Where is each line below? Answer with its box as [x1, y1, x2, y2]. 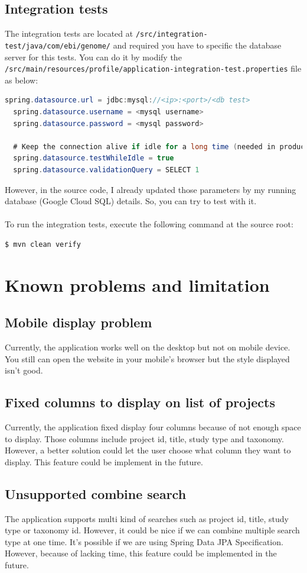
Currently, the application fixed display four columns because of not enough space [5, 421, 301, 433]
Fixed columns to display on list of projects [5, 393, 275, 411]
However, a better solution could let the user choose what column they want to [5, 444, 291, 456]
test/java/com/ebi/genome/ [5, 41, 110, 50]
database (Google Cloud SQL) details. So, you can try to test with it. [5, 195, 257, 207]
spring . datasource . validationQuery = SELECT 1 [13, 165, 200, 174]
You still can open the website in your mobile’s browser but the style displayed [5, 352, 290, 365]
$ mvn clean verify [5, 240, 81, 249]
